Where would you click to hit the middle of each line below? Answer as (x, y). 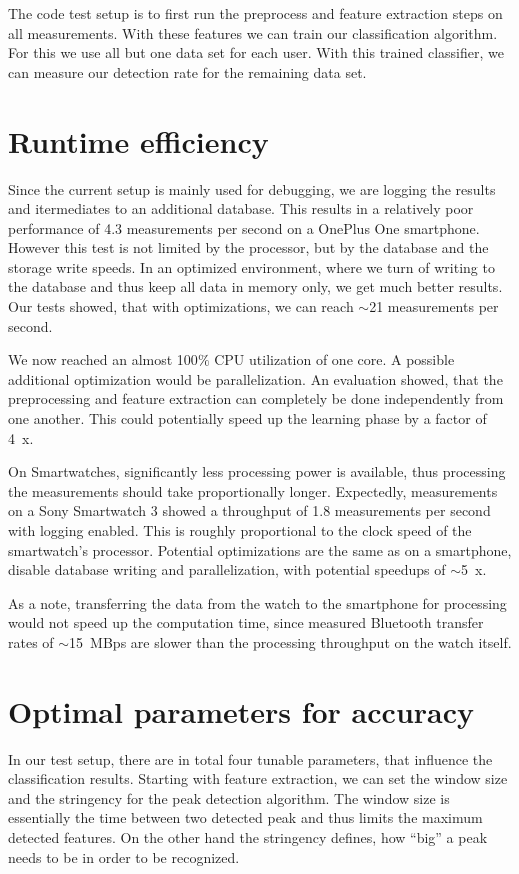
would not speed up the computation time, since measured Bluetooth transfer (246, 622)
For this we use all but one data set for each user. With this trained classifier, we (256, 52)
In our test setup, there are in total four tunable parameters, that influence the (250, 758)
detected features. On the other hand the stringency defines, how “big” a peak (248, 837)
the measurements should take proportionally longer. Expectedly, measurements (253, 490)
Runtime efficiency (138, 140)
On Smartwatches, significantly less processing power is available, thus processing (257, 471)
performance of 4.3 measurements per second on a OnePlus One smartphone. (244, 227)
